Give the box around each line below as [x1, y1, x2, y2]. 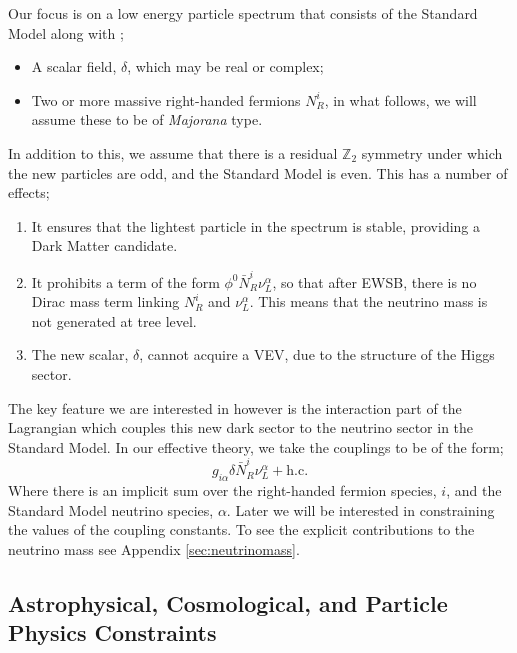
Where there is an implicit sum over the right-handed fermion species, [8, 479, 437, 500]
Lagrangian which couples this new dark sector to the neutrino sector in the [8, 417, 474, 438]
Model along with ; [8, 22, 124, 43]
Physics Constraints [8, 617, 217, 648]
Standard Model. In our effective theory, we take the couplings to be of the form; [8, 436, 504, 457]
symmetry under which [361, 142, 503, 163]
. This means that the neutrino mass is [249, 291, 488, 312]
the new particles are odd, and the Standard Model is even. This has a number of [8, 162, 508, 183]
